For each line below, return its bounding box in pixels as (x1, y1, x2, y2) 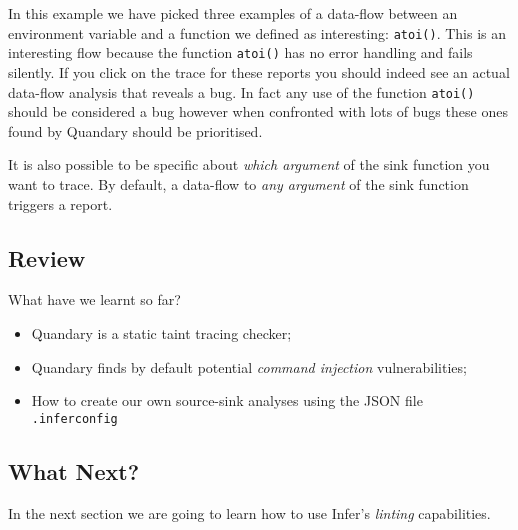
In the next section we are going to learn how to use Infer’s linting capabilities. (8, 502, 491, 523)
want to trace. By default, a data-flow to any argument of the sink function (8, 173, 469, 194)
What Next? (8, 455, 140, 486)
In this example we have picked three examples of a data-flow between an (8, 3, 458, 23)
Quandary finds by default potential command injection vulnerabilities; (31, 356, 467, 377)
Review (8, 242, 86, 273)
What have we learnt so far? (8, 289, 181, 310)
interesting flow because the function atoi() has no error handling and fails (8, 42, 473, 63)
